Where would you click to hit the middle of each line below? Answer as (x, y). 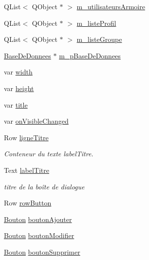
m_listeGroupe (99, 39)
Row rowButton (28, 203)
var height (19, 88)
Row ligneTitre (26, 137)
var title (16, 104)
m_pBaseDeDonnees (90, 55)
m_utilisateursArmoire (111, 6)
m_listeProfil (96, 23)
